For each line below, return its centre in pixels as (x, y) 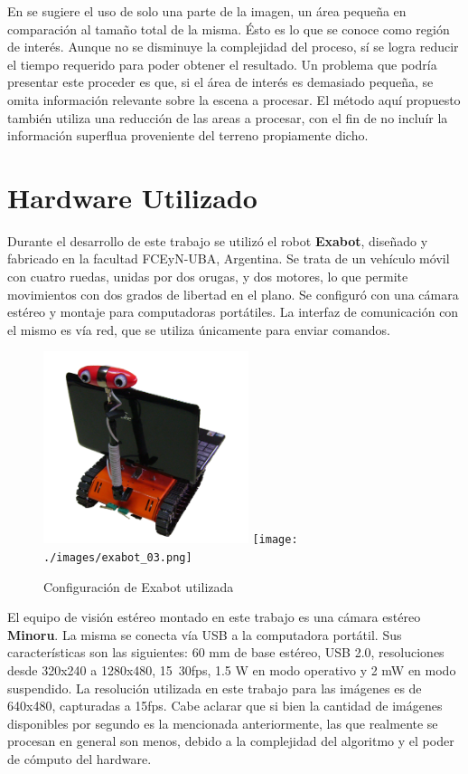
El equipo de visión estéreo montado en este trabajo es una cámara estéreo (214, 617)
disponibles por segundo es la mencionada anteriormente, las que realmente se (223, 723)
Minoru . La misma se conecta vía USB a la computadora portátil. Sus (205, 634)
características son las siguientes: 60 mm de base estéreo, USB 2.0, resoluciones (226, 652)
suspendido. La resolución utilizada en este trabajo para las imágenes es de (215, 688)
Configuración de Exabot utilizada (139, 586)
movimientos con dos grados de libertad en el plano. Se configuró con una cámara (233, 294)
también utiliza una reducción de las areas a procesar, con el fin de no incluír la (228, 117)
